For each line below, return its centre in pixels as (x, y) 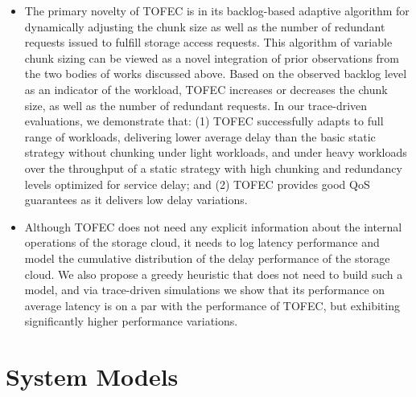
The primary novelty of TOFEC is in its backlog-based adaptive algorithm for (217, 10)
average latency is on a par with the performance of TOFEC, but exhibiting (212, 305)
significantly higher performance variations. (131, 321)
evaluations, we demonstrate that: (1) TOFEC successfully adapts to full (204, 121)
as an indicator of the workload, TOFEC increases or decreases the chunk (206, 89)
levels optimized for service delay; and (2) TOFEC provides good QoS (197, 184)
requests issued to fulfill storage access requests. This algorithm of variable (208, 42)
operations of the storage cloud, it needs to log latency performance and (202, 242)
